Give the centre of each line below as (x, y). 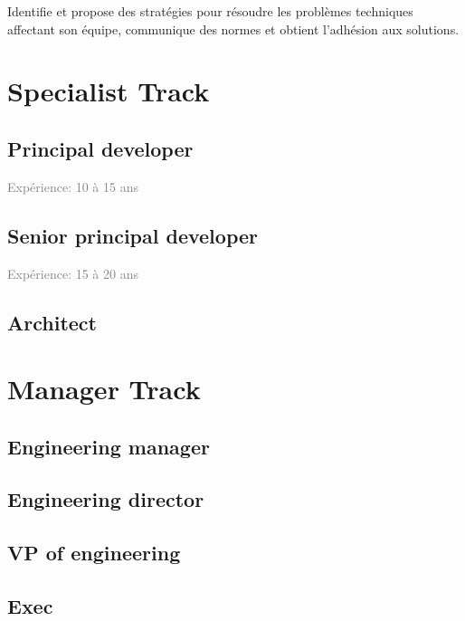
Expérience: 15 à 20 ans (73, 273)
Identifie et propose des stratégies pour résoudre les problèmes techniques (210, 11)
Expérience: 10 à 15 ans (73, 186)
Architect (52, 322)
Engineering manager (109, 446)
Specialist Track (109, 91)
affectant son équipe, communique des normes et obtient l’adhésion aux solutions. (233, 29)
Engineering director (106, 499)
